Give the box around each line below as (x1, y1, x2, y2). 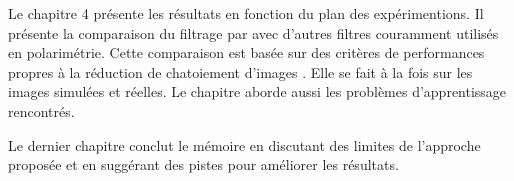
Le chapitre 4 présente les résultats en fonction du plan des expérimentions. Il (8, 3, 484, 23)
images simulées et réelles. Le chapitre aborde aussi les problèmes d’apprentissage (8, 81, 507, 102)
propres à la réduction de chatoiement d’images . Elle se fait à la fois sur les (8, 61, 473, 82)
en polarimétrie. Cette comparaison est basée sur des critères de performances (8, 42, 485, 63)
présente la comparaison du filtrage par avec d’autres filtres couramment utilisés (8, 22, 499, 43)
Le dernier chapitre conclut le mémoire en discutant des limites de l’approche (8, 134, 481, 155)
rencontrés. (8, 100, 75, 121)
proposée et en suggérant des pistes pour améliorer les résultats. (8, 154, 399, 175)
